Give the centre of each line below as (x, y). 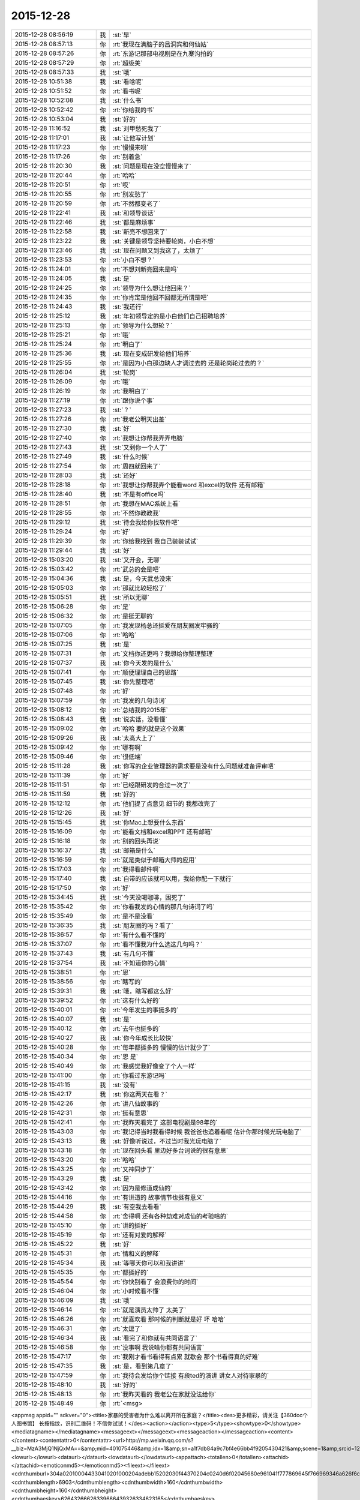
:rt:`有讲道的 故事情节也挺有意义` (158, 1197)
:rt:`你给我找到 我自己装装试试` (155, 541)
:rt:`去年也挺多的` (136, 1028)
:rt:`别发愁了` (130, 194)
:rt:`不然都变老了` (136, 203)
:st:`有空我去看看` (137, 1207)
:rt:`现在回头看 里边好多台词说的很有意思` (170, 1150)
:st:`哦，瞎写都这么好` (143, 991)
